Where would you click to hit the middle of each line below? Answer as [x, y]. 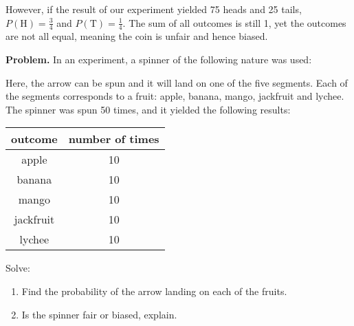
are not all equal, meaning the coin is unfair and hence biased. [137, 36]
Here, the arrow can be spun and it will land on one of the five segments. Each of [177, 82]
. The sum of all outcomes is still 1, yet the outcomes [234, 22]
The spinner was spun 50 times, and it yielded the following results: [148, 109]
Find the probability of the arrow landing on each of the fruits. [154, 291]
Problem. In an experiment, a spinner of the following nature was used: [159, 59]
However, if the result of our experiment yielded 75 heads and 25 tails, [154, 9]
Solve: [18, 268]
